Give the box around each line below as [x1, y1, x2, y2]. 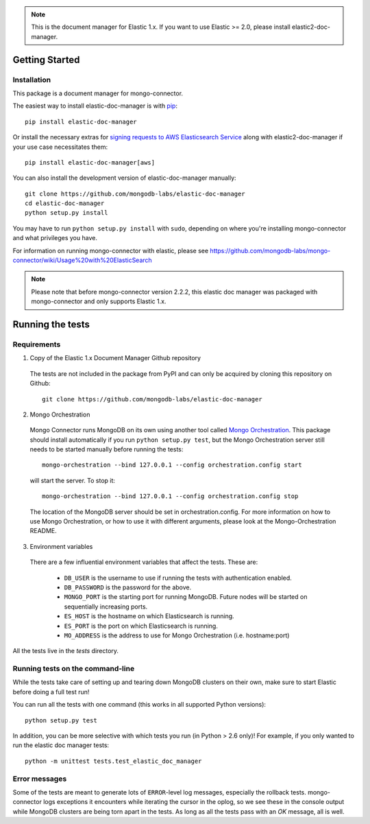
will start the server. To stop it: [29, 476, 116, 484]
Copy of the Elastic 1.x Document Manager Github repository [29, 354, 201, 362]
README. [29, 527, 58, 535]
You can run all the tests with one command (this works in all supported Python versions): [12, 701, 267, 709]
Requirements [12, 340, 61, 349]
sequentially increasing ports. [64, 602, 148, 611]
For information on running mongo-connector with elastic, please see [12, 246, 209, 255]
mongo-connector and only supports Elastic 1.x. [31, 297, 166, 305]
